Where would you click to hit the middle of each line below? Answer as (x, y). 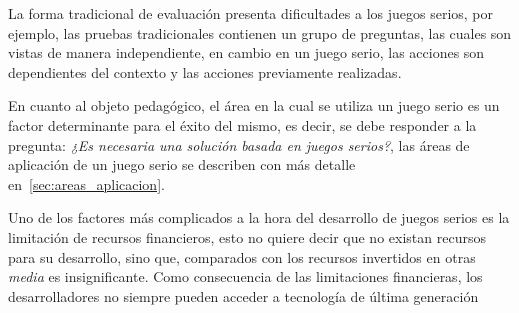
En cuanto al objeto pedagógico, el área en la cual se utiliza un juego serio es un (254, 105)
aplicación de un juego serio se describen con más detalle (182, 164)
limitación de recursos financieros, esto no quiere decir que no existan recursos (247, 236)
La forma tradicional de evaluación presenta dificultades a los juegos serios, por (251, 13)
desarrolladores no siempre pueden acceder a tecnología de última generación (243, 295)
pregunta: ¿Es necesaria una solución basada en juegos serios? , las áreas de (239, 144)
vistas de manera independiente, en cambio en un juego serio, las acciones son (246, 52)
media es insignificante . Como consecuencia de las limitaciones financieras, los (245, 276)
